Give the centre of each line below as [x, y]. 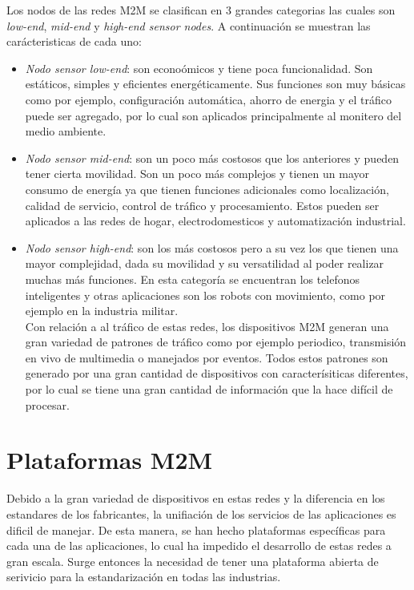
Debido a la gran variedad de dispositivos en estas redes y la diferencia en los [196, 498]
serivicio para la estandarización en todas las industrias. [144, 577]
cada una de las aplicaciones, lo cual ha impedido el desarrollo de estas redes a [199, 546]
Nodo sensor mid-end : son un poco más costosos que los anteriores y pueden [212, 158]
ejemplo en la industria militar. [102, 311]
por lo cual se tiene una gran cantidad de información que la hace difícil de [209, 389]
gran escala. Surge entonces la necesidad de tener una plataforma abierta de [193, 561]
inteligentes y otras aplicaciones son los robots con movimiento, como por [205, 295]
